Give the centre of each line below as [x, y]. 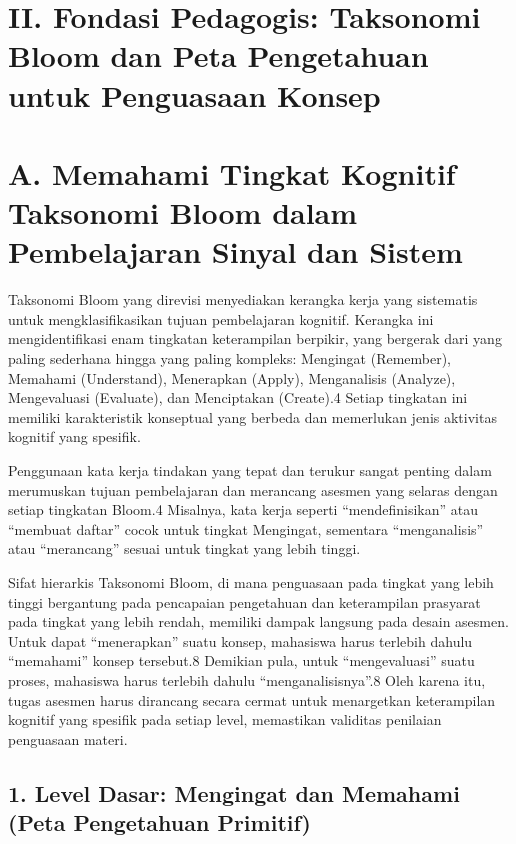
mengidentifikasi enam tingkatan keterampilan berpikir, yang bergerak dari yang [255, 338]
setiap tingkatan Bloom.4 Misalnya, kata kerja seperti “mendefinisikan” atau [243, 509]
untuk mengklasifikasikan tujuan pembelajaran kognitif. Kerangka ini [221, 318]
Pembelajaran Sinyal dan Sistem [235, 251]
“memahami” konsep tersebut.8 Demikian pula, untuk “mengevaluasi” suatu [241, 660]
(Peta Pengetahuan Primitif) [159, 822]
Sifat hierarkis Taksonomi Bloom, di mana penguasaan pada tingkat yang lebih [251, 581]
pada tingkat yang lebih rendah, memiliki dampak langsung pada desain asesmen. [258, 621]
